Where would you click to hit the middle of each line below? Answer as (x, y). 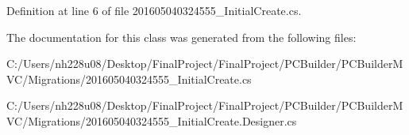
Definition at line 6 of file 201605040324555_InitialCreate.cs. (154, 10)
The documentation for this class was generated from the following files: (181, 37)
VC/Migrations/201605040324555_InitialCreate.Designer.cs (152, 120)
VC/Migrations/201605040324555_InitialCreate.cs (129, 79)
